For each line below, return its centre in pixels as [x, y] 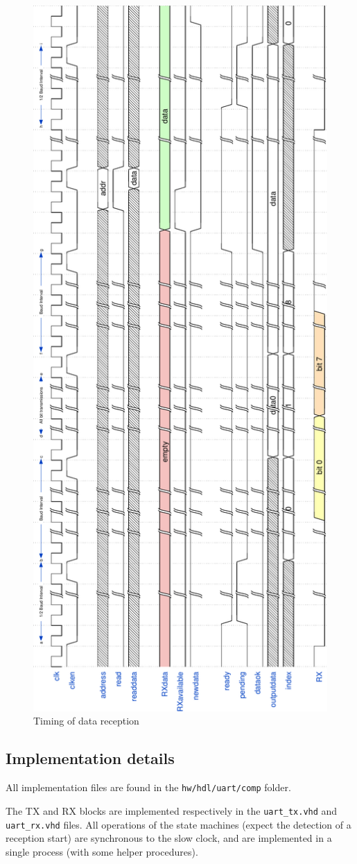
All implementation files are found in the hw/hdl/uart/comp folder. [148, 787]
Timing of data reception [86, 721]
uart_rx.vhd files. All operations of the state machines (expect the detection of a [178, 824]
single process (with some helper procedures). [102, 851]
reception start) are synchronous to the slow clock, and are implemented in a [169, 838]
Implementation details [90, 758]
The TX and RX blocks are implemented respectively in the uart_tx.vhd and [172, 810]
